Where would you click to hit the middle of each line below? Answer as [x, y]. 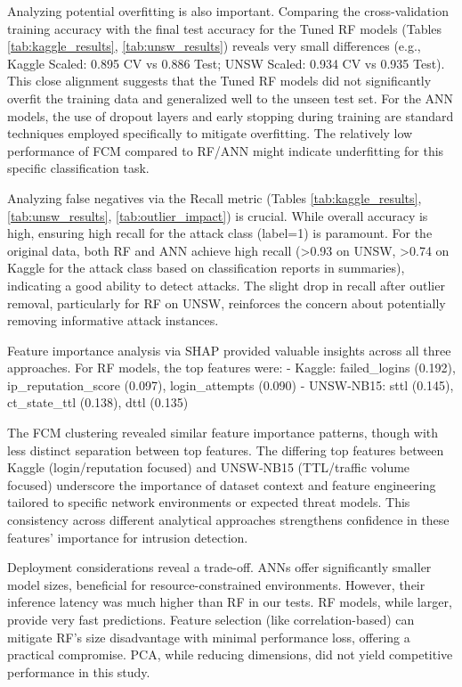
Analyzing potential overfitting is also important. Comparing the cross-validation [228, 11]
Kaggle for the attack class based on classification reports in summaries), [206, 268]
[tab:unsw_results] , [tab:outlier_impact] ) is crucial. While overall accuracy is [218, 215]
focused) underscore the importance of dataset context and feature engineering [222, 484]
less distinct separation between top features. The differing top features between [226, 450]
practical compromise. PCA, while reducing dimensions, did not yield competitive [230, 654]
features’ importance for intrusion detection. [128, 537]
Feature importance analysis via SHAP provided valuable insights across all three [229, 350]
